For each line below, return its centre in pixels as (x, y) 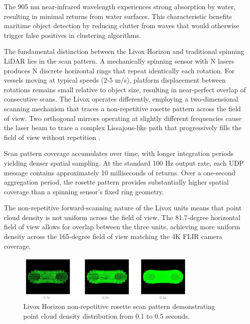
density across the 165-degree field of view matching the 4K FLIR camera (113, 236)
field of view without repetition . (52, 137)
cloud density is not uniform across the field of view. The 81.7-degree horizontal (122, 217)
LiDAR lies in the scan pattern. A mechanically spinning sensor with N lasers (119, 60)
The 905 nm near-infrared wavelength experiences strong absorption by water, (120, 6)
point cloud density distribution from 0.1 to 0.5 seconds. (107, 315)
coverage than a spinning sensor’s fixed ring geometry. (84, 191)
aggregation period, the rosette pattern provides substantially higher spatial (117, 182)
